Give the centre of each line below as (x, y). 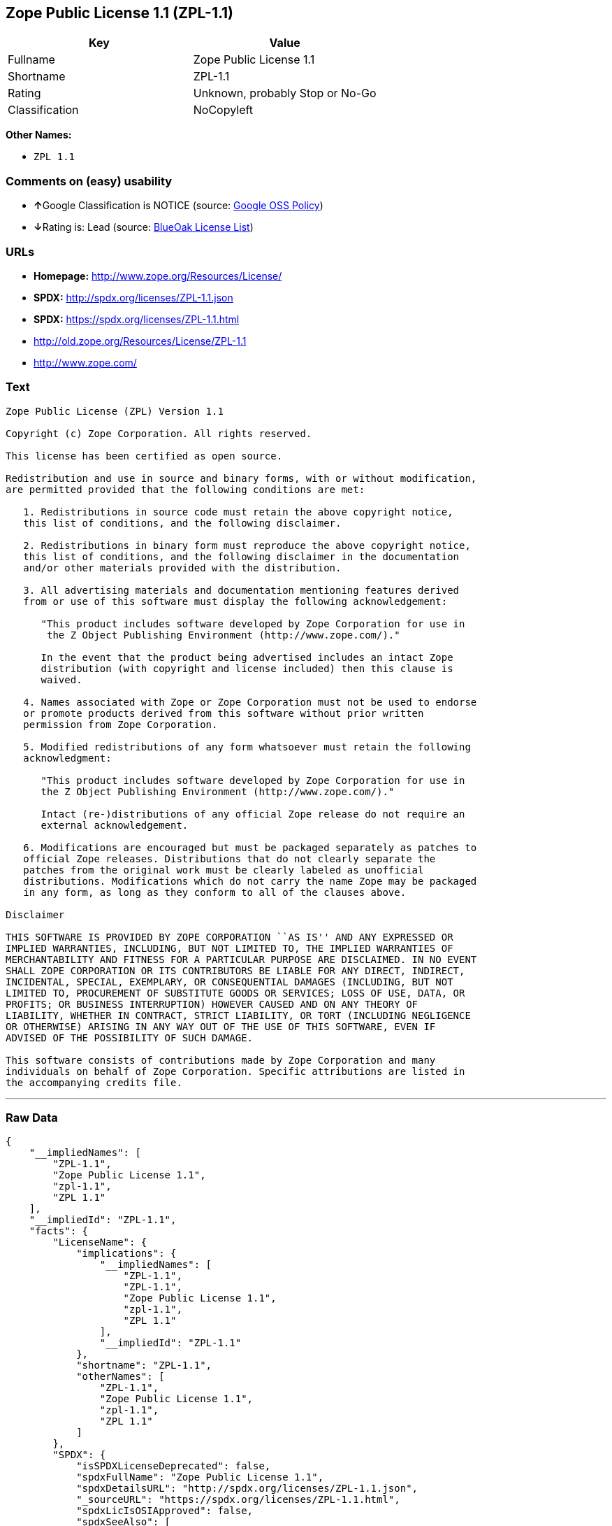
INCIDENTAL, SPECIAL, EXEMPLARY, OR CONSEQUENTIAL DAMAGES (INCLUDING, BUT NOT (229, 982)
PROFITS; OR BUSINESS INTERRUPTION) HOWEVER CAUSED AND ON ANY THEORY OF (212, 1004)
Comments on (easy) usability (89, 181)
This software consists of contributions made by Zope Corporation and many (221, 1060)
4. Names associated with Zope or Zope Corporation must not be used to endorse (250, 702)
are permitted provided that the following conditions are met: (185, 489)
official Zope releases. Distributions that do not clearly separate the (229, 858)
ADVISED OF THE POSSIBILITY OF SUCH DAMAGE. (130, 1037)
